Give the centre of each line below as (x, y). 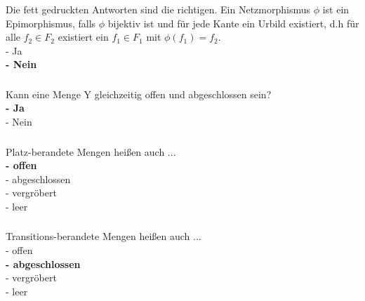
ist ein (336, 9)
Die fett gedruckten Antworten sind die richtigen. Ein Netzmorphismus (158, 9)
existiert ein (83, 37)
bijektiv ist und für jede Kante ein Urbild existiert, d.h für (233, 23)
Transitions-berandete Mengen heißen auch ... (104, 236)
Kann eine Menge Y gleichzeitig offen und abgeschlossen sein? (139, 94)
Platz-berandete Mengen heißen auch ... (91, 151)
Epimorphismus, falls (51, 23)
